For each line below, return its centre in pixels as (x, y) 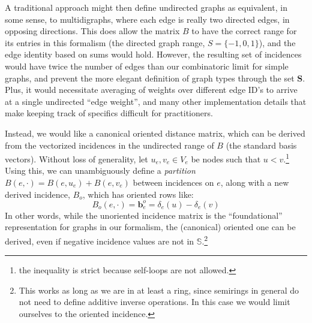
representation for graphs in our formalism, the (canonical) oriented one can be (150, 227)
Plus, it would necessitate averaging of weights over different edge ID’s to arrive (151, 90)
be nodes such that (226, 159)
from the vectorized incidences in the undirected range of (109, 145)
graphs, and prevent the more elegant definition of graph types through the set (150, 78)
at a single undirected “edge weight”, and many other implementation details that (156, 101)
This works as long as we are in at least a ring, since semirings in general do (159, 290)
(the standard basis (261, 145)
